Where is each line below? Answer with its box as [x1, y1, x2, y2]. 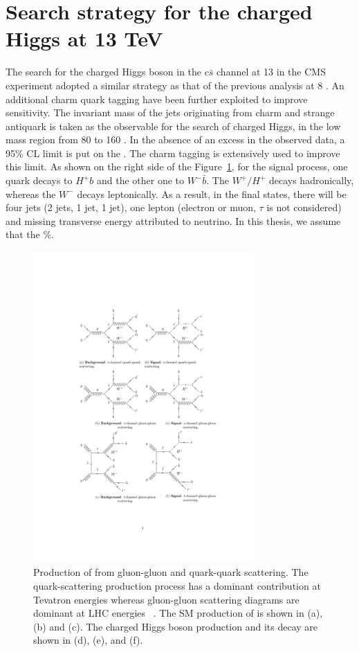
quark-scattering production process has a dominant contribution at [33, 578, 321, 592]
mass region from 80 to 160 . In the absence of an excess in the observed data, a [6, 132, 345, 147]
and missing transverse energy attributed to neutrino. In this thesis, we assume [6, 213, 341, 228]
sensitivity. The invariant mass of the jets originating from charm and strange [6, 105, 335, 120]
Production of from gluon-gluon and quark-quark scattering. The [33, 565, 309, 579]
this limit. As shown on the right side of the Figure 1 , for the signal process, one [6, 159, 348, 174]
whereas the [6, 186, 56, 201]
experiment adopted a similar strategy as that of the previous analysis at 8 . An [6, 78, 344, 92]
